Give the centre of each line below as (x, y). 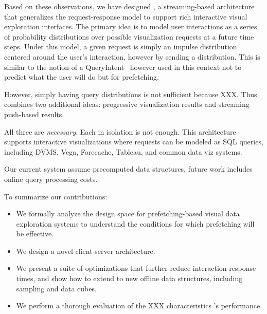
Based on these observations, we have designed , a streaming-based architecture (129, 6)
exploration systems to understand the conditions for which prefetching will (135, 223)
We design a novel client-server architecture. (86, 251)
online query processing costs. (51, 179)
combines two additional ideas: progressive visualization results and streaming (127, 104)
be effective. (35, 234)
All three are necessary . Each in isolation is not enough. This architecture (120, 131)
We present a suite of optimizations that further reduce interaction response (136, 268)
